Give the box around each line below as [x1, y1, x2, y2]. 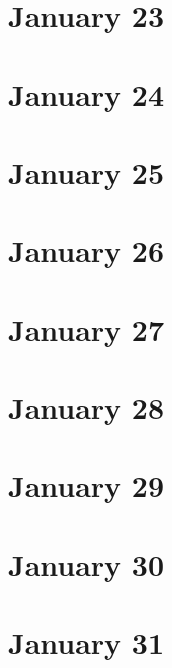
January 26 [8, 230, 165, 271]
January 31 [8, 622, 165, 663]
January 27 [8, 308, 165, 349]
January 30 [8, 543, 165, 584]
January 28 [8, 387, 165, 428]
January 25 [8, 151, 165, 192]
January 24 [8, 73, 165, 114]
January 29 [8, 465, 165, 506]
